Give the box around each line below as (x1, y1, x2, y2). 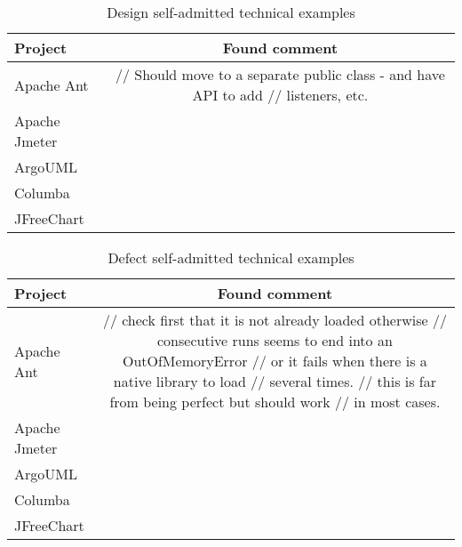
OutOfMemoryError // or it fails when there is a (122, 350, 427, 371)
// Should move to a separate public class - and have (115, 64, 445, 84)
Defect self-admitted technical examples (108, 247, 354, 268)
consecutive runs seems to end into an (157, 330, 393, 350)
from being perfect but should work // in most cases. (109, 391, 441, 412)
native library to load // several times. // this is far (113, 371, 437, 391)
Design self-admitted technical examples (107, 2, 355, 22)
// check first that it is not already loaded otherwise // (102, 310, 447, 330)
